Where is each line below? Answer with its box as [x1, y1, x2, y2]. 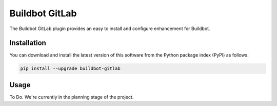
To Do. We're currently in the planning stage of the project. [9, 94, 134, 100]
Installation [9, 39, 46, 47]
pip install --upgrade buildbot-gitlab [20, 66, 121, 71]
